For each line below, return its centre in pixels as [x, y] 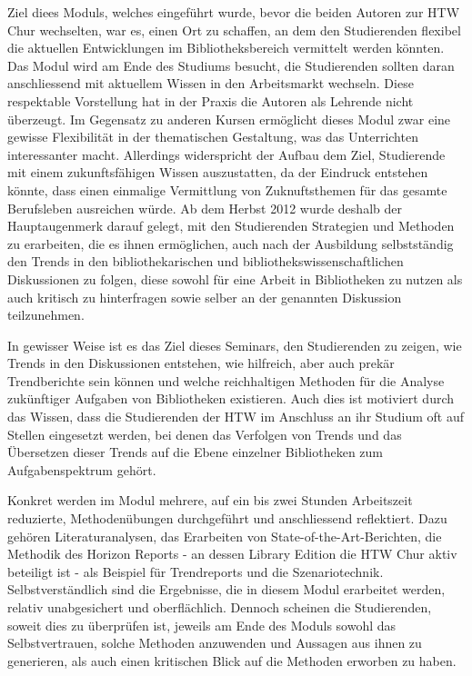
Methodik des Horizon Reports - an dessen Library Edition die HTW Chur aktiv [232, 554]
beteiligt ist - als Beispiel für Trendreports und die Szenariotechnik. [196, 571]
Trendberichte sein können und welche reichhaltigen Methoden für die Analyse [226, 380]
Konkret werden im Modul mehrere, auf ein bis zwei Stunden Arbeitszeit [210, 500]
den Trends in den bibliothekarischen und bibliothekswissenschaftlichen [206, 261]
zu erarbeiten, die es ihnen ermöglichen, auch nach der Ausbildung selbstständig [231, 243]
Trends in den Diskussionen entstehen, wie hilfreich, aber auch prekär [201, 363]
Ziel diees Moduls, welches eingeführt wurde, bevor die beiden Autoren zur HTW [234, 12]
